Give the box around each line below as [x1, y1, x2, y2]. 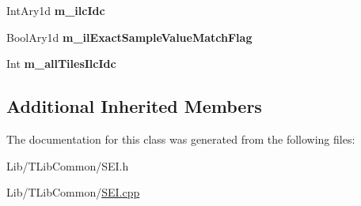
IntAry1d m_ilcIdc [6, 2, 105, 18]
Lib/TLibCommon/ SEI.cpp [6, 184, 140, 200]
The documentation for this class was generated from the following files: [6, 130, 355, 147]
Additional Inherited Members [6, 94, 262, 118]
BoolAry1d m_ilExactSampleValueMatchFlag [6, 28, 253, 45]
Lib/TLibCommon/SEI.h [6, 157, 129, 174]
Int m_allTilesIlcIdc [6, 55, 116, 72]
